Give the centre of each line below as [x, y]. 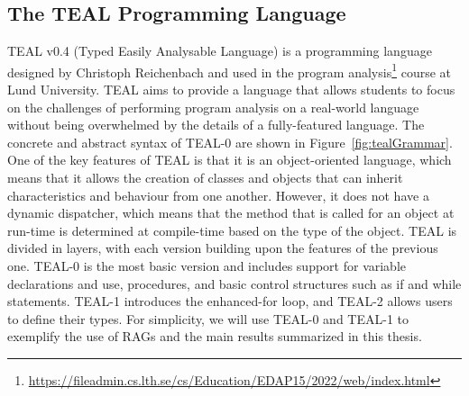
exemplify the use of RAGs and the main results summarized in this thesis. [215, 336]
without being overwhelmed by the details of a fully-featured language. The [216, 125]
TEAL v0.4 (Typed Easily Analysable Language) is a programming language [220, 51]
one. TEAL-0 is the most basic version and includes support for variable [207, 265]
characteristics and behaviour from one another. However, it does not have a [218, 195]
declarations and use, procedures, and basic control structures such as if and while [234, 283]
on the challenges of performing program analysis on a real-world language [213, 107]
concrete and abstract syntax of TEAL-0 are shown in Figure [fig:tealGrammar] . [230, 142]
